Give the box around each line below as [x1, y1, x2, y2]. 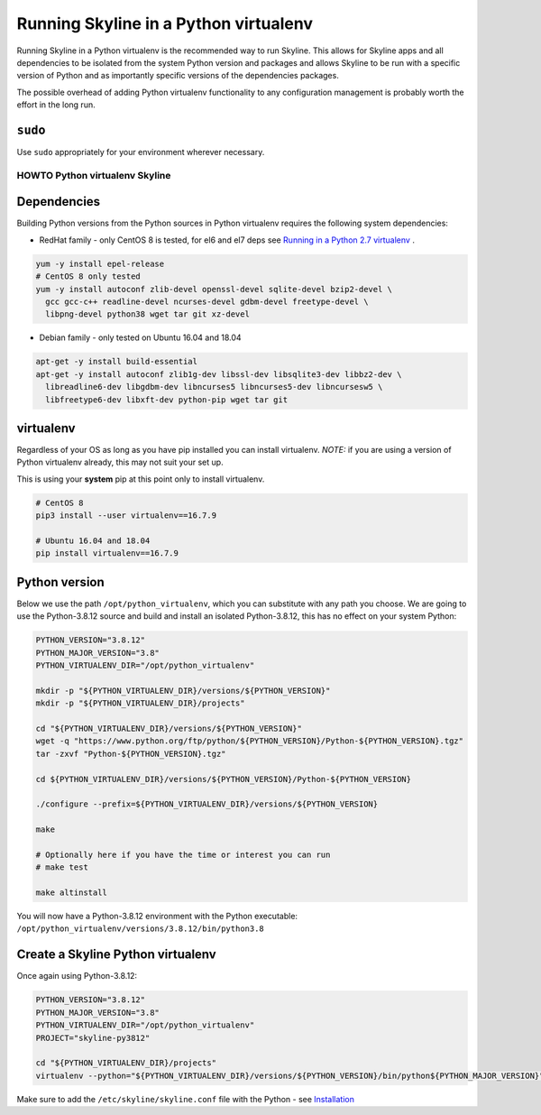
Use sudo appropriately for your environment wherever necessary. [16, 147, 265, 158]
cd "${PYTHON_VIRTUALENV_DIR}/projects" [35, 1058, 216, 1068]
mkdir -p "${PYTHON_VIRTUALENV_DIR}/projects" [35, 698, 245, 708]
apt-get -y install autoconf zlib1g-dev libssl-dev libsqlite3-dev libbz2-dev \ [35, 369, 402, 379]
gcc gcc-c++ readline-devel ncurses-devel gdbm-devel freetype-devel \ [45, 297, 369, 307]
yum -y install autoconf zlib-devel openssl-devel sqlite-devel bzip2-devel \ [35, 284, 392, 294]
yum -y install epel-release [35, 258, 165, 269]
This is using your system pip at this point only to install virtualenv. [16, 474, 265, 484]
